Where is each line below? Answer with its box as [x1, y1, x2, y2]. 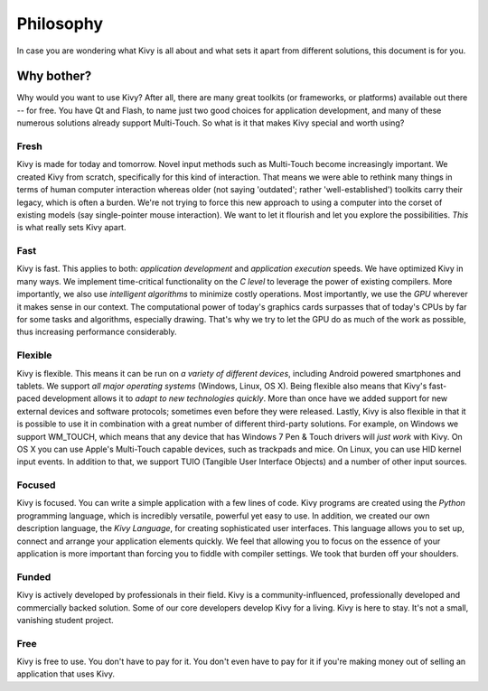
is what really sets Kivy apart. [16, 222, 127, 233]
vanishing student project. [16, 614, 115, 625]
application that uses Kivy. [16, 668, 115, 679]
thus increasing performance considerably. [16, 326, 177, 338]
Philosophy [16, 14, 104, 33]
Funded [16, 570, 52, 583]
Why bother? [16, 69, 92, 84]
